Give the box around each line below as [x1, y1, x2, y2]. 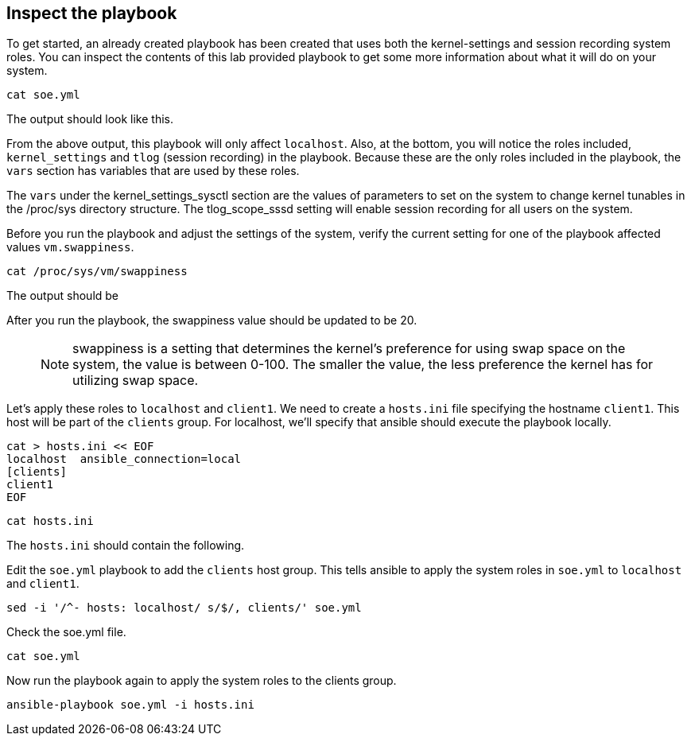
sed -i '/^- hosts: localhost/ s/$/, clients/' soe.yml [6, 601, 362, 615]
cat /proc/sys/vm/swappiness [6, 265, 188, 278]
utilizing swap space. [72, 372, 199, 389]
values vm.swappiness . [6, 240, 134, 254]
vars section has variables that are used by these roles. [6, 164, 300, 178]
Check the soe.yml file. [6, 625, 126, 639]
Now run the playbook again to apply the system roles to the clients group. [6, 674, 397, 688]
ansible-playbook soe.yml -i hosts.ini [6, 698, 254, 712]
